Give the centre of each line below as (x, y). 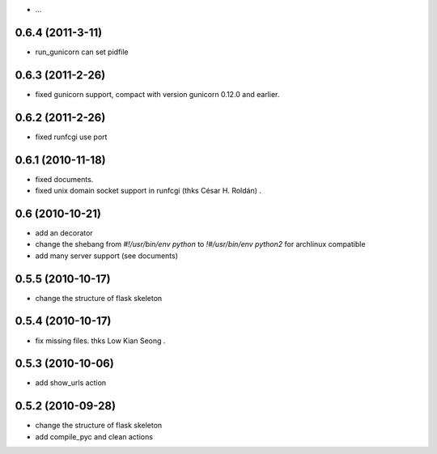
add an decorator (64, 233)
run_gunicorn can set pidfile (82, 52)
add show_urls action (71, 383)
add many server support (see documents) (106, 256)
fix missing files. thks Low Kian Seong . (100, 341)
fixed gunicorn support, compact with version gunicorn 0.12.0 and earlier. (157, 94)
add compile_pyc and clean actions (94, 436)
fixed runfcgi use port (71, 137)
